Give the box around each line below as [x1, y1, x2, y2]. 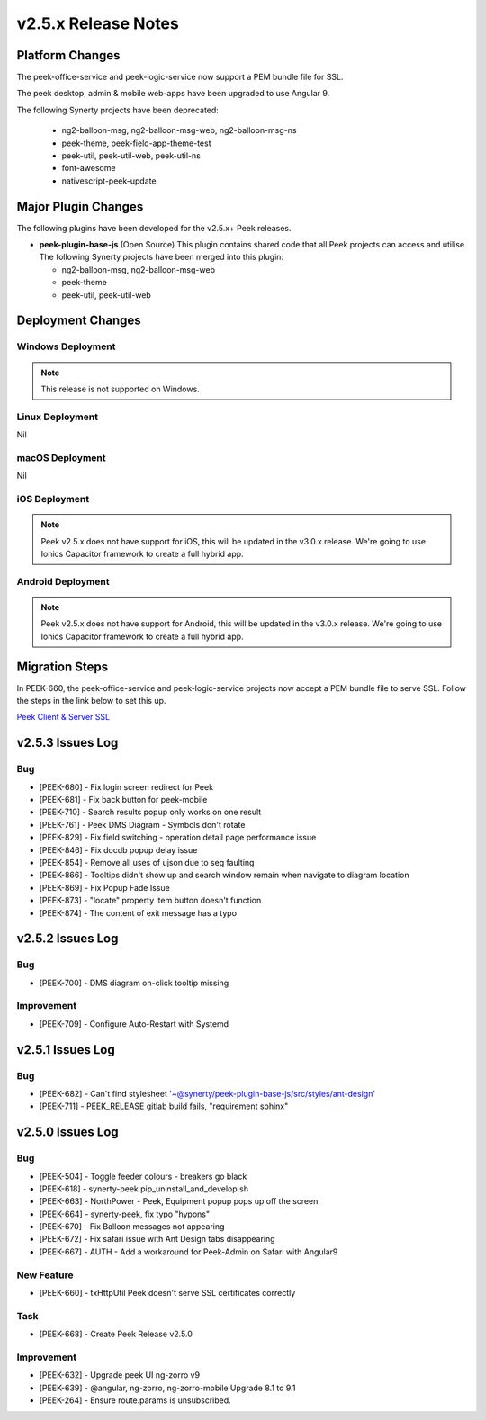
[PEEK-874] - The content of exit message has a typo [39, 907, 238, 918]
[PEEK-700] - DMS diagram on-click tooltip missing [39, 977, 229, 988]
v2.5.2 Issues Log [16, 931, 119, 947]
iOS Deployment [16, 493, 90, 506]
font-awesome [61, 163, 116, 174]
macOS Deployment [16, 451, 106, 463]
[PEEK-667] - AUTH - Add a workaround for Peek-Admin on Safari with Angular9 [39, 1246, 338, 1257]
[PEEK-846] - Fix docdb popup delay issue [39, 844, 198, 855]
